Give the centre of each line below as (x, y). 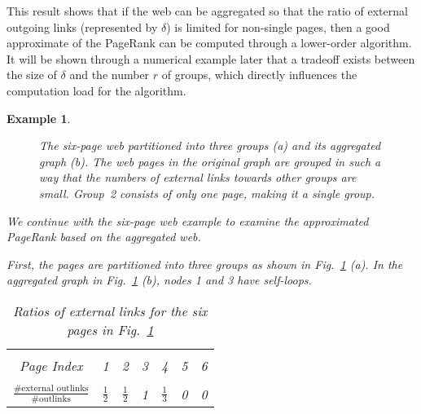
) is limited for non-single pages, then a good (278, 26)
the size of (32, 75)
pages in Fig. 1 (110, 329)
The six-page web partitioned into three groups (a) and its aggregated (210, 145)
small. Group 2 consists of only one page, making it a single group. (207, 193)
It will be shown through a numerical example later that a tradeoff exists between (211, 58)
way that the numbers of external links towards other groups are (198, 177)
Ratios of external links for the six (110, 310)
